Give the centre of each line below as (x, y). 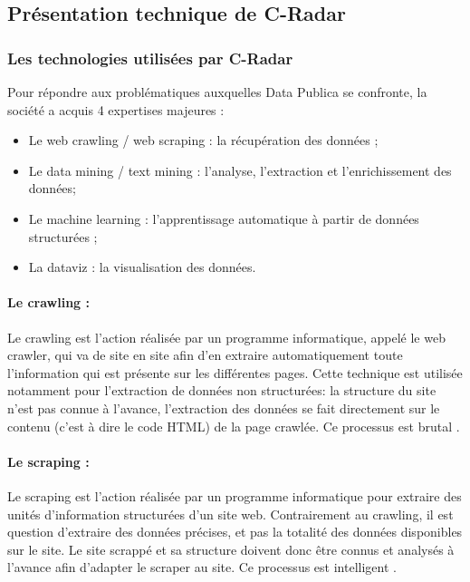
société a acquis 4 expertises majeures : (116, 109)
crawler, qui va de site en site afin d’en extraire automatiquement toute (205, 355)
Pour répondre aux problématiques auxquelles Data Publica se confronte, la (217, 92)
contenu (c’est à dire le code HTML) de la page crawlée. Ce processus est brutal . (234, 426)
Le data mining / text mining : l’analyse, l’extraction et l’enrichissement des (240, 170)
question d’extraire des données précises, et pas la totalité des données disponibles (235, 532)
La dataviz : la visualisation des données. (142, 267)
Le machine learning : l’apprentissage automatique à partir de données (224, 218)
